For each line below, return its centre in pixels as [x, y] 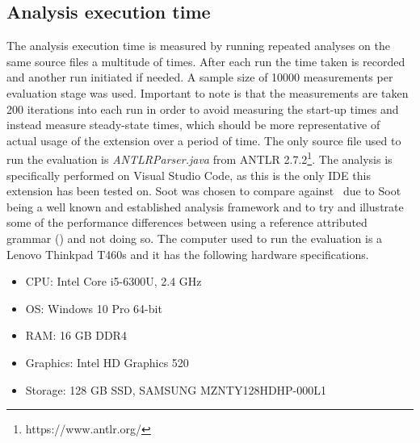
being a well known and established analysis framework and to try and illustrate [205, 206]
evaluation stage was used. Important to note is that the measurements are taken [208, 92]
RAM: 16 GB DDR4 [76, 335]
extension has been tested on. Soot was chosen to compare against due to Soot [204, 191]
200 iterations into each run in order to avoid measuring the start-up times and [203, 109]
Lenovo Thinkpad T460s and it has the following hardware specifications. [188, 254]
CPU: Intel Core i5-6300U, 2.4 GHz [113, 281]
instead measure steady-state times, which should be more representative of [193, 125]
